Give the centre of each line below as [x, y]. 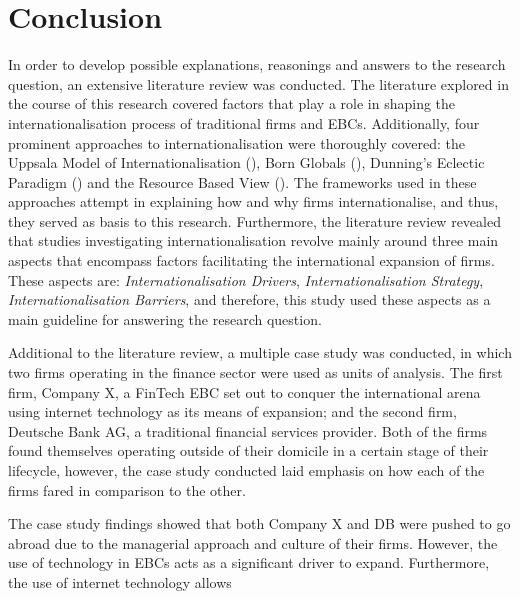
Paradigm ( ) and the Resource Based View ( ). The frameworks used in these [242, 181]
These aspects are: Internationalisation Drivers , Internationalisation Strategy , [246, 279]
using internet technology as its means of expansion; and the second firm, [232, 411]
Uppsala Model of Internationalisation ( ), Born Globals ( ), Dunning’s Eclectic [246, 162]
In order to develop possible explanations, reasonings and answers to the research [257, 64]
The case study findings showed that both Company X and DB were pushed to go [259, 523]
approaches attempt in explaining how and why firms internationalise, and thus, [253, 201]
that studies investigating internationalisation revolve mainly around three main [253, 240]
